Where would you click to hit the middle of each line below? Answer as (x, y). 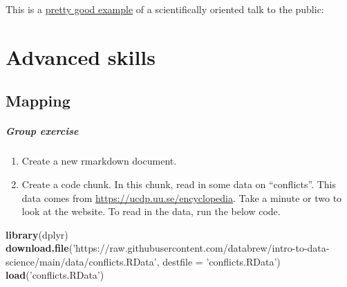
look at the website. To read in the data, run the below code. (151, 211)
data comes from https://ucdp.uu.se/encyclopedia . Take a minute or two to (182, 197)
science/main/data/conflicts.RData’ (81, 261)
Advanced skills (81, 56)
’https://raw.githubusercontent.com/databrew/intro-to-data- (201, 248)
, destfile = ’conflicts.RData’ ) (218, 261)
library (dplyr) (37, 234)
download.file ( (39, 248)
